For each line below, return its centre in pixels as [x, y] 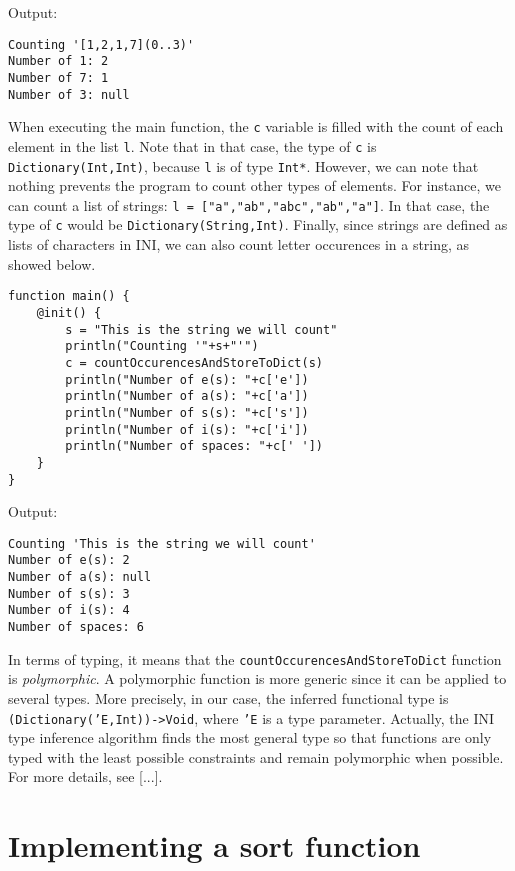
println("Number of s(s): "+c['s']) [187, 412]
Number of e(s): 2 [69, 560]
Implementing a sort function [214, 845]
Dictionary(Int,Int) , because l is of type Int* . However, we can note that [243, 165]
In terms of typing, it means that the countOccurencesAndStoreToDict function [255, 658]
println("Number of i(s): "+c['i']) [187, 429]
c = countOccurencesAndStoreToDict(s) [194, 362]
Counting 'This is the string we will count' [162, 543]
